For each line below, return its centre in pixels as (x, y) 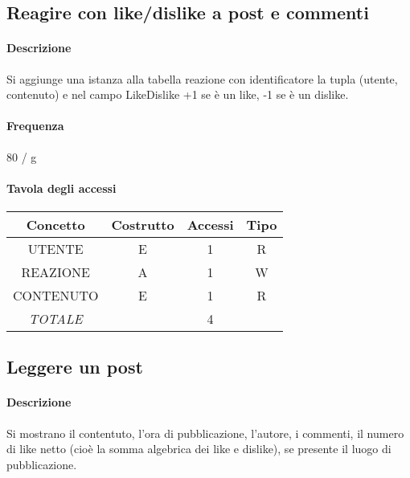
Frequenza (35, 126)
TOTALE (55, 318)
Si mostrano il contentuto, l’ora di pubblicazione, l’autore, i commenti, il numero (205, 433)
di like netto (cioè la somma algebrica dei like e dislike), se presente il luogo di (199, 449)
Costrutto (143, 224)
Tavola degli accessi (61, 188)
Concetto (55, 224)
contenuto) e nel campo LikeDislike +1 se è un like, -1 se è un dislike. (178, 94)
